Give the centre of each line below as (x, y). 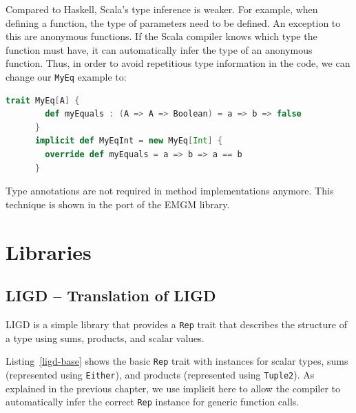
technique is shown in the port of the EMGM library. (118, 204)
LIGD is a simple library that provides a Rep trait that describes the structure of (176, 324)
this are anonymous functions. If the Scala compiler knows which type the (161, 36)
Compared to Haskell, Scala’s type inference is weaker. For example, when (162, 9)
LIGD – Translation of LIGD (111, 295)
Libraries (49, 251)
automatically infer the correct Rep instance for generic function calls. (153, 402)
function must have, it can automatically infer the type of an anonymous (159, 49)
